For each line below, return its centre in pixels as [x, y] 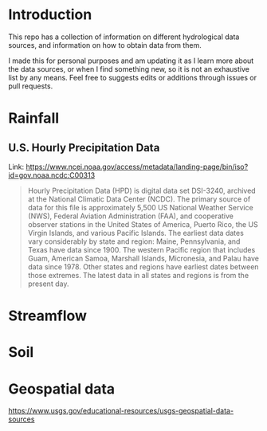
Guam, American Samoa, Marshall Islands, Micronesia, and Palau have [143, 258]
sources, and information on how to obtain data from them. [105, 45]
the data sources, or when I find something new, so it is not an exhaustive [129, 69]
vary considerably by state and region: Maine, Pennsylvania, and [134, 241]
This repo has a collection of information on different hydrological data [124, 37]
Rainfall [34, 118]
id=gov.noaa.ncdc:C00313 [52, 175]
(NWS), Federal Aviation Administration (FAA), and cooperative [130, 216]
